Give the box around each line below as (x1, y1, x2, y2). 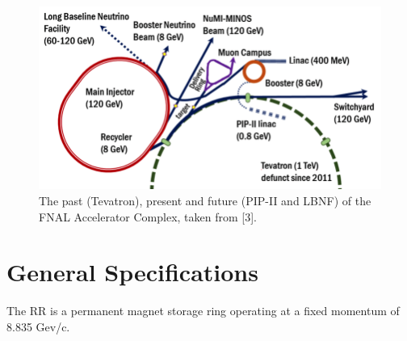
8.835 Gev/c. (6, 318, 70, 335)
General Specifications (6, 255, 258, 288)
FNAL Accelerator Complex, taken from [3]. (39, 208, 257, 225)
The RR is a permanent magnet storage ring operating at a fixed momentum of (6, 302, 400, 319)
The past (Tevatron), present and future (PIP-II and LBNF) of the (39, 192, 371, 209)
